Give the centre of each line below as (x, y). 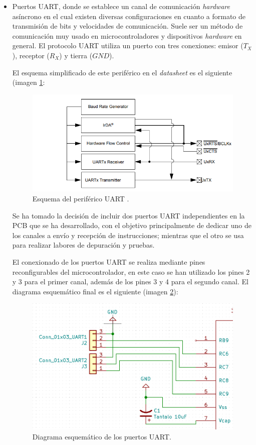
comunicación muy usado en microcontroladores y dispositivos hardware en (127, 35)
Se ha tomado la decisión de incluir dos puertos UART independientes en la (129, 215)
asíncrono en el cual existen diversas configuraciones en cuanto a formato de (129, 16)
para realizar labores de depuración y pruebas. (83, 245)
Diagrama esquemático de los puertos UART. (102, 437)
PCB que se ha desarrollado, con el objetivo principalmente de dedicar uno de (132, 225)
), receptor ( (31, 55)
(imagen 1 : (29, 82)
